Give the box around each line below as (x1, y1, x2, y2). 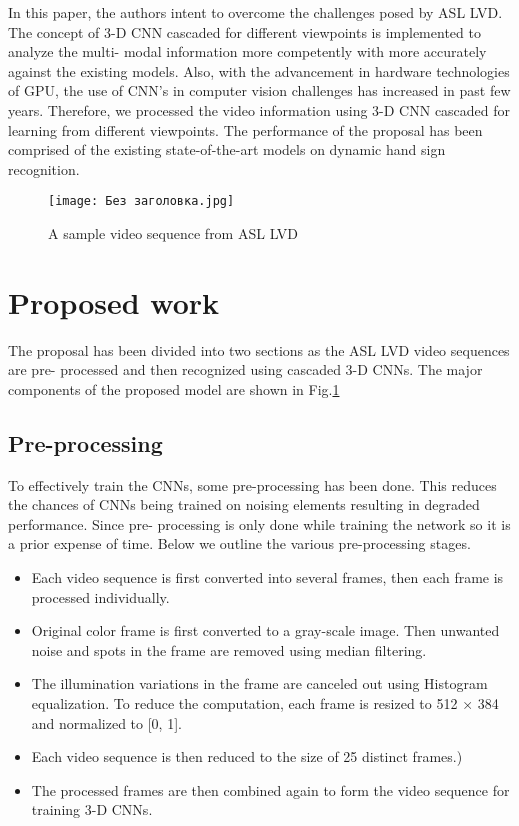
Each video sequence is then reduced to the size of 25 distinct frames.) (31, 746, 463, 767)
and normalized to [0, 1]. (31, 712, 182, 733)
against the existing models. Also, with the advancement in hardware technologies (8, 60, 510, 81)
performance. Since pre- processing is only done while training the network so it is (8, 513, 511, 534)
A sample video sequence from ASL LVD (48, 223, 299, 243)
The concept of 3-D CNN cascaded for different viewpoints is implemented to (8, 21, 481, 42)
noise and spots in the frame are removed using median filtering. (31, 639, 427, 660)
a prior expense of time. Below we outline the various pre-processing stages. (8, 533, 471, 554)
